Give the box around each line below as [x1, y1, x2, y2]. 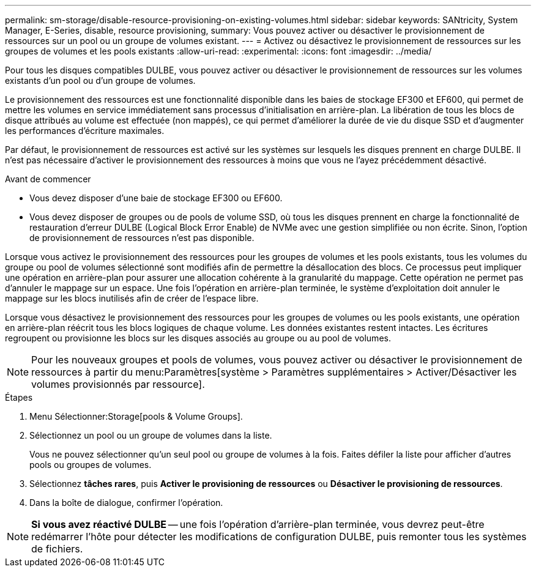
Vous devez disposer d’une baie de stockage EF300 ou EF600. [29, 193, 283, 203]
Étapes [5, 392, 33, 403]
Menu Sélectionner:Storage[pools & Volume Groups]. [29, 411, 243, 422]
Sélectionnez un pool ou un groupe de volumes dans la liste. [29, 430, 272, 440]
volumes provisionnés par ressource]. [31, 378, 205, 390]
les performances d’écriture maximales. [5, 125, 165, 136]
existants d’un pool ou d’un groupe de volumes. [5, 75, 196, 86]
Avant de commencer [5, 174, 91, 184]
